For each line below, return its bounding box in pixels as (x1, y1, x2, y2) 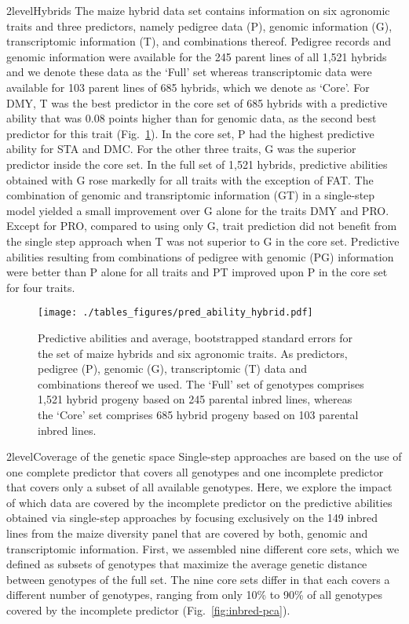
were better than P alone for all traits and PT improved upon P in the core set (6, 264, 388, 280)
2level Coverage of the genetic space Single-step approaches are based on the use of (6, 448, 402, 465)
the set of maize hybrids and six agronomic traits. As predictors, (38, 345, 348, 361)
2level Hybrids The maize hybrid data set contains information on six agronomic (6, 2, 390, 18)
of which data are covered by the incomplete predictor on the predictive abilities (6, 494, 393, 510)
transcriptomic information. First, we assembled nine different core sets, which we (6, 540, 400, 556)
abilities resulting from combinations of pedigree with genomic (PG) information (6, 248, 394, 265)
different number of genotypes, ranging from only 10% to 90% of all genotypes (6, 586, 383, 603)
